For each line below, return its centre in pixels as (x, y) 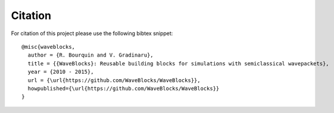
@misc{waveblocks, (49, 47)
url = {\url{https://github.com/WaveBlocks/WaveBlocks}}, (114, 80)
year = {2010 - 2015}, (61, 72)
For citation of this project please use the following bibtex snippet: (92, 33)
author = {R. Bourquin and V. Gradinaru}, (91, 55)
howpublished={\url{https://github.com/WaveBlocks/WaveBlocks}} (124, 88)
